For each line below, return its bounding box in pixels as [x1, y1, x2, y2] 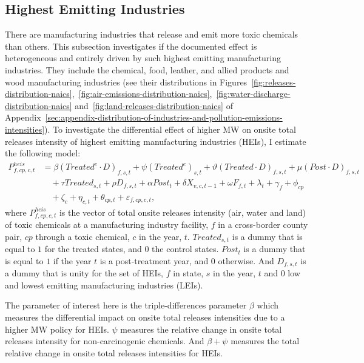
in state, [173, 267, 204, 279]
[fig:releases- [251, 75, 296, 88]
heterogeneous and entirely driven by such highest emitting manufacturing [5, 52, 281, 64]
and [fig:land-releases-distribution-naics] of [75, 99, 233, 112]
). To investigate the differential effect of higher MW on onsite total [44, 122, 296, 135]
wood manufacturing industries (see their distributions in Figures [5, 75, 248, 88]
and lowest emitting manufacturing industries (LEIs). [5, 278, 203, 291]
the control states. [152, 242, 219, 255]
